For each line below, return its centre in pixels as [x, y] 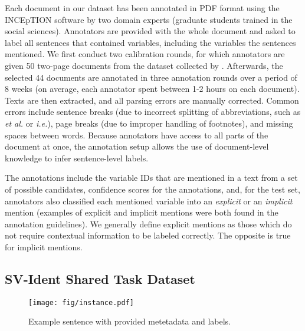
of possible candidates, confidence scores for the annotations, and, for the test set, [152, 189]
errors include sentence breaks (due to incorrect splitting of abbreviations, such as [153, 112]
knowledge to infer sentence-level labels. [77, 158]
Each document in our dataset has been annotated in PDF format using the [142, 8]
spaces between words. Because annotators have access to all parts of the [137, 135]
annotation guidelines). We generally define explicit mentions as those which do [148, 224]
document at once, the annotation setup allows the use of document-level [137, 146]
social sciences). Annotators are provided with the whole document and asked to [150, 31]
